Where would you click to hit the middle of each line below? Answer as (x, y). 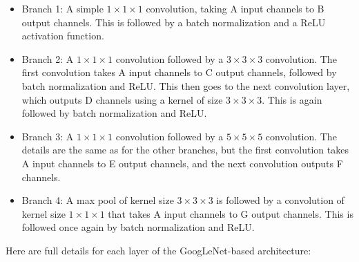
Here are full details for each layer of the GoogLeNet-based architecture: (158, 250)
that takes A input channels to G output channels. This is (231, 213)
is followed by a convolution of (280, 200)
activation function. (63, 36)
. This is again (292, 99)
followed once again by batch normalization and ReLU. (138, 227)
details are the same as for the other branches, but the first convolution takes (185, 150)
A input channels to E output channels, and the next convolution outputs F (182, 163)
